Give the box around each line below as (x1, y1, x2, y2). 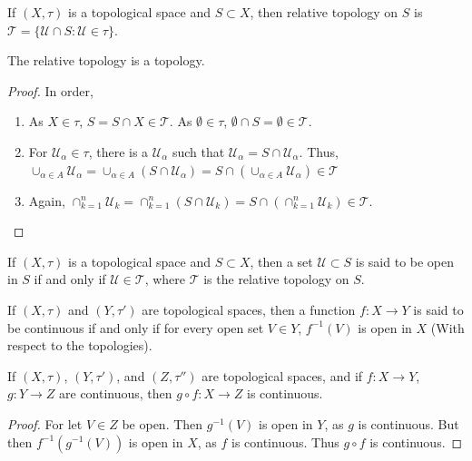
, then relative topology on (250, 3, 398, 21)
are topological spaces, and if (202, 366, 363, 385)
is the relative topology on (203, 270, 349, 289)
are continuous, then (59, 384, 172, 403)
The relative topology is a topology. (7, 51, 205, 70)
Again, (28, 191, 65, 210)
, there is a (88, 142, 149, 161)
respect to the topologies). (7, 336, 152, 355)
